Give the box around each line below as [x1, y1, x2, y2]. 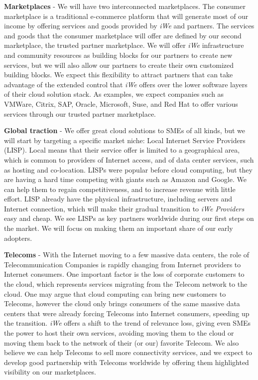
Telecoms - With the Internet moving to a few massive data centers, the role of [4, 249, 250, 260]
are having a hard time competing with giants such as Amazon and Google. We [4, 174, 247, 185]
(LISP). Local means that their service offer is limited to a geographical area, [4, 145, 240, 155]
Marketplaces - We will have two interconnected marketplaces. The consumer [4, 1, 246, 11]
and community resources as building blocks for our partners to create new [4, 49, 233, 60]
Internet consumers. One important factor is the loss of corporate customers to [4, 269, 245, 279]
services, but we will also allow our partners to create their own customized [4, 59, 234, 70]
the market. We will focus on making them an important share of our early [4, 223, 233, 233]
